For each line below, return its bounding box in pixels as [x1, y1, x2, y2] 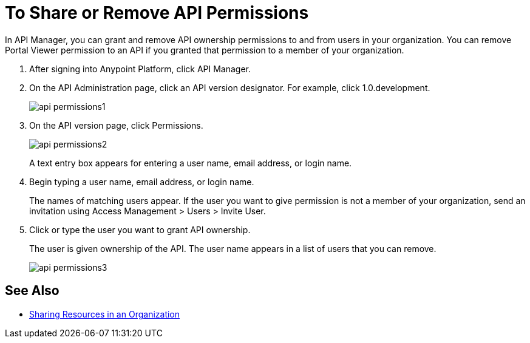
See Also [5, 283, 59, 299]
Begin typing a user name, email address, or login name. [29, 176, 254, 187]
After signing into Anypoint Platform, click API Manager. [29, 63, 251, 74]
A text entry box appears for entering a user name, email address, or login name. [29, 157, 352, 168]
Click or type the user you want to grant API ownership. [29, 224, 251, 235]
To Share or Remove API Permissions [5, 2, 309, 23]
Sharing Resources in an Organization [29, 308, 180, 319]
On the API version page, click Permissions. [29, 120, 203, 131]
